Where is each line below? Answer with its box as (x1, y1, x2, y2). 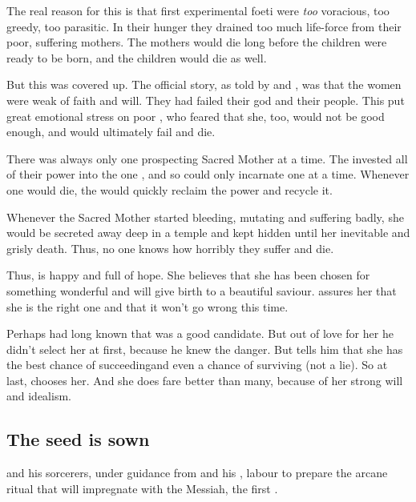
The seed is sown (6, 427, 150, 452)
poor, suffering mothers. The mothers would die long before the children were (6, 34, 387, 50)
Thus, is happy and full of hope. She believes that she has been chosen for (6, 267, 370, 283)
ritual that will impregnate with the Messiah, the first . (6, 480, 278, 496)
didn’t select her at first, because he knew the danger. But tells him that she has (6, 340, 403, 357)
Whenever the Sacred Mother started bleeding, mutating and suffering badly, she (6, 208, 404, 225)
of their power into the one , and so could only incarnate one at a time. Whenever (6, 166, 410, 183)
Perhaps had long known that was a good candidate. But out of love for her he (6, 325, 394, 342)
